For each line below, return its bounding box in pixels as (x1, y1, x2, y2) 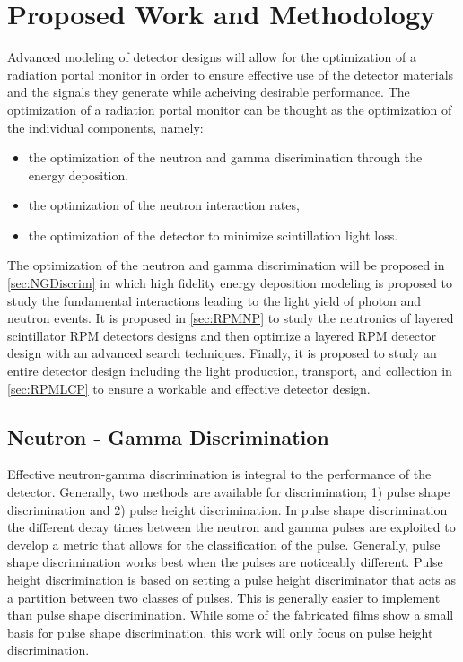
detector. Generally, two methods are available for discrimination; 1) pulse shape (7, 483, 450, 501)
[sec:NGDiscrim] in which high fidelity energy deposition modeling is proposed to (7, 274, 452, 292)
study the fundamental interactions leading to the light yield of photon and (7, 291, 422, 309)
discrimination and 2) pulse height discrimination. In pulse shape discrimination (7, 500, 448, 518)
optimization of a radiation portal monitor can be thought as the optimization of (7, 100, 452, 118)
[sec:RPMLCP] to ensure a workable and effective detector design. (7, 379, 371, 397)
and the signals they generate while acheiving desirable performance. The (7, 83, 410, 101)
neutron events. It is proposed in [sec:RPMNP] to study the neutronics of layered (7, 309, 454, 327)
